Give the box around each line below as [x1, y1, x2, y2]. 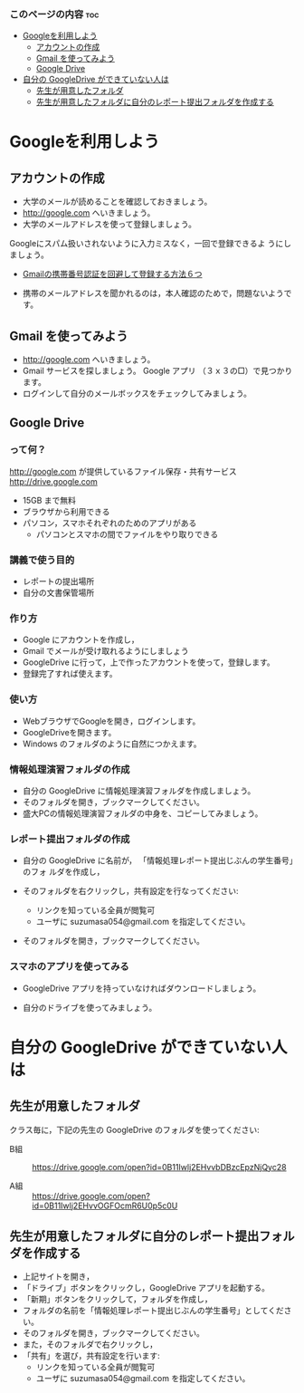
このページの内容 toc [9, 7, 100, 20]
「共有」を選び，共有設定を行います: [22, 1350, 160, 1361]
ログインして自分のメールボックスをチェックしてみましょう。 [22, 388, 252, 399]
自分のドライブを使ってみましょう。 [22, 1002, 157, 1013]
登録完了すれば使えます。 [22, 668, 118, 679]
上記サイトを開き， [22, 1271, 95, 1283]
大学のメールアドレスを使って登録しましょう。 [22, 219, 197, 230]
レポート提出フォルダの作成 [9, 832, 130, 845]
